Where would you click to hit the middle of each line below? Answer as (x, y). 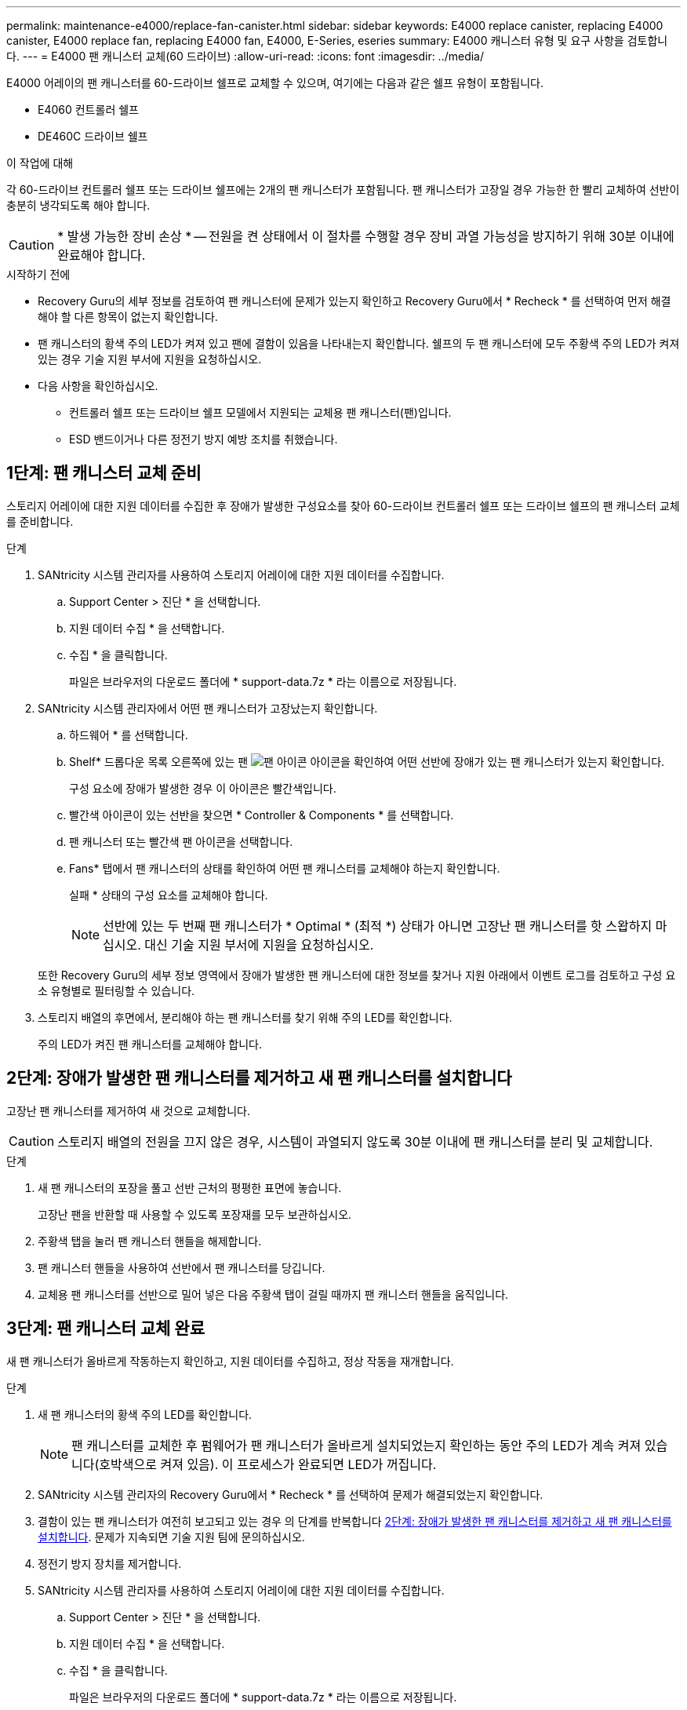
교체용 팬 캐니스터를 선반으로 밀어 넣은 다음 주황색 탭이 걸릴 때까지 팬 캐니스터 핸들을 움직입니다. (273, 1294)
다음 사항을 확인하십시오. (98, 386)
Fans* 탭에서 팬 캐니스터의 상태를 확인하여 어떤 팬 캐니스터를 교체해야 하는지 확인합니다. (285, 868)
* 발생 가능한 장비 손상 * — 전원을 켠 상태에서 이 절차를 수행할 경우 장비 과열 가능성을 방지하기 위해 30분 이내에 (366, 236)
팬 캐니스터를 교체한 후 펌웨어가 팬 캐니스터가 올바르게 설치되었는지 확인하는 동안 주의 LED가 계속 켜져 (356, 1445)
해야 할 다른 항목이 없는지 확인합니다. (128, 317)
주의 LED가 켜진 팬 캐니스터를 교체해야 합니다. (150, 1044)
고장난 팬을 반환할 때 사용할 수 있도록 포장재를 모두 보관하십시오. (195, 1214)
